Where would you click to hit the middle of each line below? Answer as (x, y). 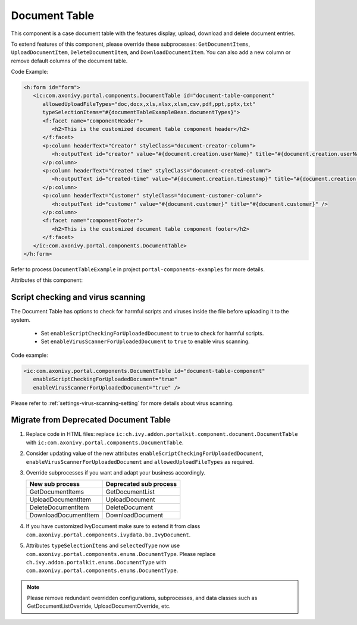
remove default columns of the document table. (69, 61)
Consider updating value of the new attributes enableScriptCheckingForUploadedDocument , (145, 453)
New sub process (55, 484)
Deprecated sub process (141, 484)
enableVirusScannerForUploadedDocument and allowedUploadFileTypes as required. (140, 461)
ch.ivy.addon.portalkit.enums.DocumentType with (96, 562)
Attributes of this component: (47, 280)
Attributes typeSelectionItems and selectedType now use (103, 546)
